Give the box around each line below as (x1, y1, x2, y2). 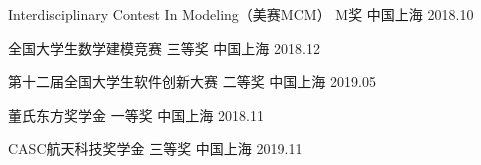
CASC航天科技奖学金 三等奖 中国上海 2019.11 (8, 138, 303, 159)
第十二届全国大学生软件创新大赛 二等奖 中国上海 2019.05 (8, 71, 376, 92)
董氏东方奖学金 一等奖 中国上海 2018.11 (8, 104, 264, 125)
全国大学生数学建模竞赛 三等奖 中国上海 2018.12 (8, 37, 320, 58)
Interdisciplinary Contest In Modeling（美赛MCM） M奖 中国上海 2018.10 (8, 4, 474, 24)
